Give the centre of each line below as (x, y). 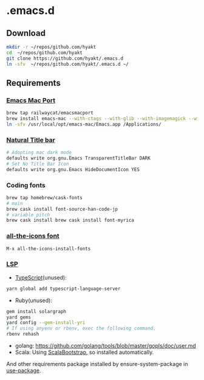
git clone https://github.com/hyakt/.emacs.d (65, 58)
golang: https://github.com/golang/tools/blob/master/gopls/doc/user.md (105, 346)
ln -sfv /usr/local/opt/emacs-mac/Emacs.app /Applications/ (84, 124)
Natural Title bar (31, 139)
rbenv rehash (23, 334)
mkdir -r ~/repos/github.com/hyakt (51, 47)
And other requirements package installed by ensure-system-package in (97, 364)
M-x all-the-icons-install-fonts (49, 248)
